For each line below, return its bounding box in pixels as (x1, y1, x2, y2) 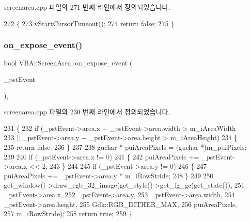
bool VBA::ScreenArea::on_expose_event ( (4, 58, 133, 68)
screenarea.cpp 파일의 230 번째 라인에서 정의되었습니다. (4, 107, 171, 117)
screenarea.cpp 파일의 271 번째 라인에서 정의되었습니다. (4, 2, 171, 12)
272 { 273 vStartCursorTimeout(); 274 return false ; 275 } (4, 18, 174, 28)
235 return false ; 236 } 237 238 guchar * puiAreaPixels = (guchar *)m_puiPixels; (4, 142, 247, 152)
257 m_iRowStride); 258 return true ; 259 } (4, 208, 132, 219)
